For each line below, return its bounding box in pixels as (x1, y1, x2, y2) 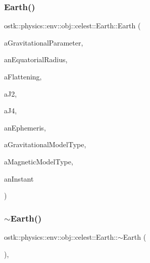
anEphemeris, (4, 122, 46, 133)
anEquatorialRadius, (4, 54, 68, 65)
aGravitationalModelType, (4, 139, 86, 150)
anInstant (4, 173, 34, 184)
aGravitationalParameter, (4, 37, 83, 48)
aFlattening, (4, 71, 42, 81)
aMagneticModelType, (4, 156, 73, 166)
